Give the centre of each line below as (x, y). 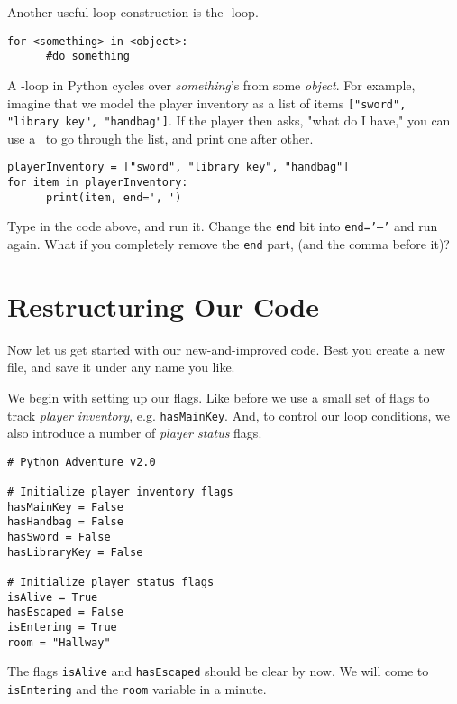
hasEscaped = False (65, 612)
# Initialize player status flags (111, 583)
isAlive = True (53, 597)
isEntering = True (62, 628)
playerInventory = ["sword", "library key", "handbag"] (178, 167)
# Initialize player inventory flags (120, 492)
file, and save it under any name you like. (121, 367)
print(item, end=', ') (114, 197)
